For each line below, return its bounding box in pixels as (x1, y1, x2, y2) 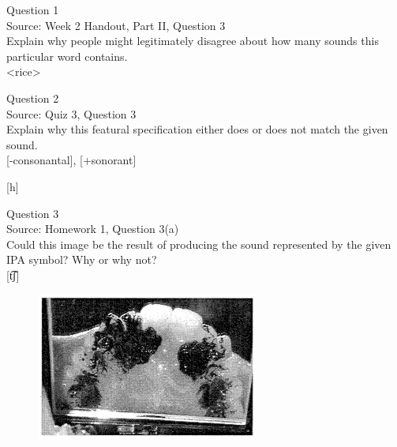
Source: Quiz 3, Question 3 (6, 105, 137, 122)
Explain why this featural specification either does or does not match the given (6, 121, 388, 137)
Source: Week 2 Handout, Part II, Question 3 (6, 17, 226, 33)
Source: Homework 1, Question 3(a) (6, 220, 179, 237)
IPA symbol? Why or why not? (6, 251, 157, 268)
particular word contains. (6, 47, 128, 64)
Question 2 (6, 89, 59, 106)
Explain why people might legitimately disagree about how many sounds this (6, 32, 379, 49)
